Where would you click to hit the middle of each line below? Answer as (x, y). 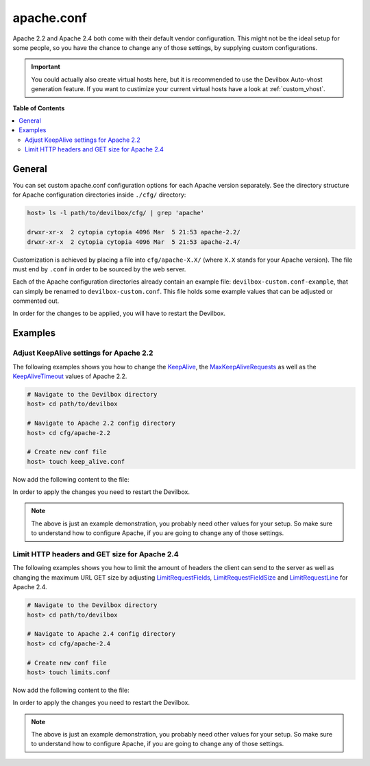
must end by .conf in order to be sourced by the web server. (99, 269)
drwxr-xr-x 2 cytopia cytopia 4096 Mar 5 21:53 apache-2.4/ (134, 242)
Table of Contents (39, 108)
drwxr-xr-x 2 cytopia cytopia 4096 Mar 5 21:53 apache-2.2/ (134, 232)
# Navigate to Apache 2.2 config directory (101, 423)
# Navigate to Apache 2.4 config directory (101, 634)
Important (46, 67)
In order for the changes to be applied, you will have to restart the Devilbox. (119, 313)
